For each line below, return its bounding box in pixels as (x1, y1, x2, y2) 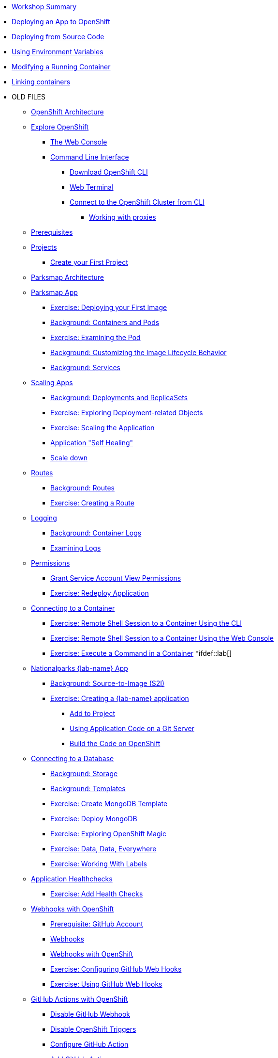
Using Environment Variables (12, 48, 103, 56)
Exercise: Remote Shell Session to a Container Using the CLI (50, 619, 242, 627)
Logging (31, 514, 57, 522)
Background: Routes (50, 484, 115, 492)
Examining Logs (50, 544, 101, 552)
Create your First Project (50, 258, 128, 266)
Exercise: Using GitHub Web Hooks (50, 980, 162, 988)
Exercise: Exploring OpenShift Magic (50, 830, 166, 838)
